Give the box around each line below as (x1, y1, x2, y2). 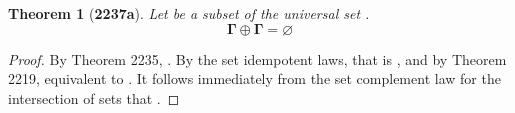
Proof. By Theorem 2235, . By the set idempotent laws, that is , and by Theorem (8, 48, 507, 69)
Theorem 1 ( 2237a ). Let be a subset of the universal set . (8, 3, 370, 23)
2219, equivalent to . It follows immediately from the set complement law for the (8, 68, 501, 89)
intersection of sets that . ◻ (8, 87, 180, 108)
